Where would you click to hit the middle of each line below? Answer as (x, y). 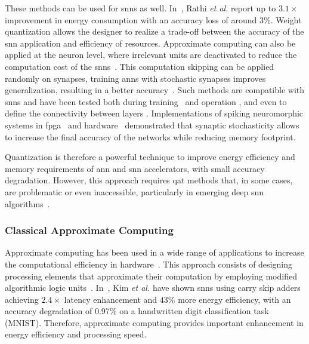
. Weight (286, 19)
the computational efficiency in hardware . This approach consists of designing (149, 264)
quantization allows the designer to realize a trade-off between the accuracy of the (154, 31)
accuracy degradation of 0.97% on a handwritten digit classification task (137, 311)
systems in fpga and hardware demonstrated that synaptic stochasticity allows (152, 125)
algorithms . (27, 203)
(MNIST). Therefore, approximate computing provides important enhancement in (154, 322)
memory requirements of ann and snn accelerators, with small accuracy (135, 168)
